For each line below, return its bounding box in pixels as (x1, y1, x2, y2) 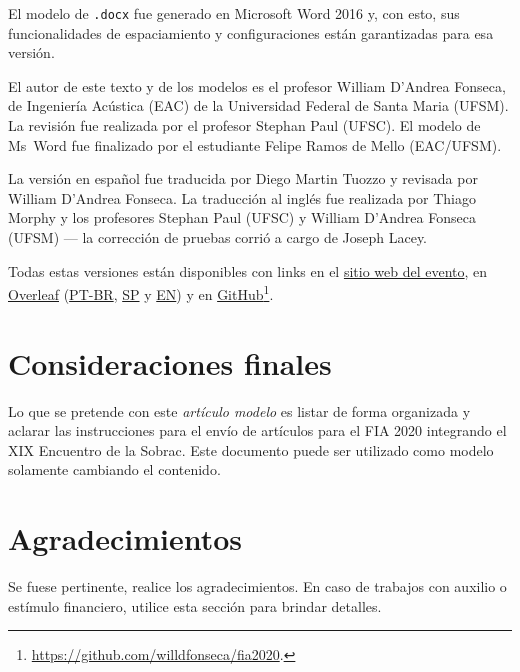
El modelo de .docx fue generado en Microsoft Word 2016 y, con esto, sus (8, 3, 460, 23)
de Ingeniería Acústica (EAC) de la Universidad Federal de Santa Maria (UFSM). (8, 95, 509, 116)
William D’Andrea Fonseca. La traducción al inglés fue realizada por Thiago (8, 187, 476, 208)
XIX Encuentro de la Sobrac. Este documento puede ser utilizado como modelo (8, 439, 494, 460)
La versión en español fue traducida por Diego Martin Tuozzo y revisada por (8, 168, 478, 189)
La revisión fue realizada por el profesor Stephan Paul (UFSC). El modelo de (8, 115, 481, 136)
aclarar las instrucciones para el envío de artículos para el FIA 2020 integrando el (8, 420, 507, 441)
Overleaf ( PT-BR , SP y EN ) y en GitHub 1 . (8, 281, 274, 304)
